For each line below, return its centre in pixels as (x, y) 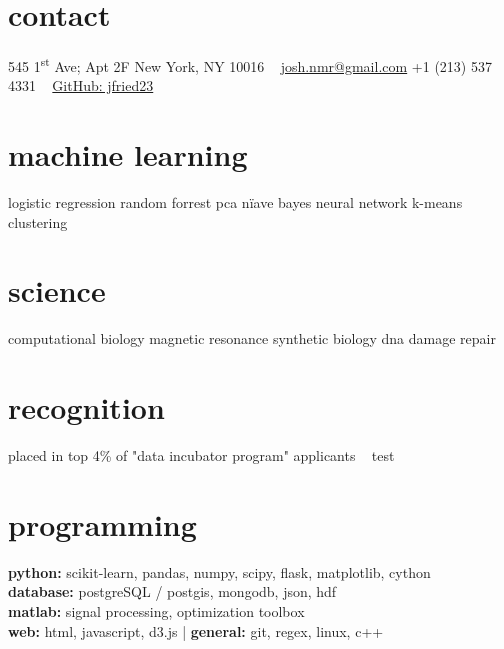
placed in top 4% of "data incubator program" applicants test (201, 455)
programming (102, 523)
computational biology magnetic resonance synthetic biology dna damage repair (252, 338)
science (57, 290)
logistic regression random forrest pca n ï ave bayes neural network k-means (235, 202)
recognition (86, 407)
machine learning (128, 154)
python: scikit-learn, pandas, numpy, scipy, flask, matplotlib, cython (219, 571)
